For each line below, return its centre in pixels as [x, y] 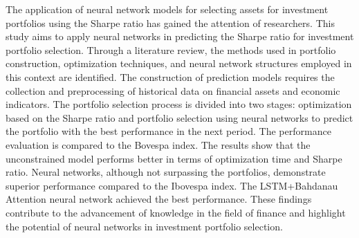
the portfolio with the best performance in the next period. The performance [168, 131]
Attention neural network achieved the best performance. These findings [159, 199]
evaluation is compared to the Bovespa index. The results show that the [158, 144]
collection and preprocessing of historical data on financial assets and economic [173, 90]
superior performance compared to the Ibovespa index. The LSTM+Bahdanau [172, 185]
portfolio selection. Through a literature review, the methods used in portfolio [171, 49]
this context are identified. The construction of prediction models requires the [170, 76]
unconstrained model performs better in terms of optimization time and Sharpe [174, 158]
